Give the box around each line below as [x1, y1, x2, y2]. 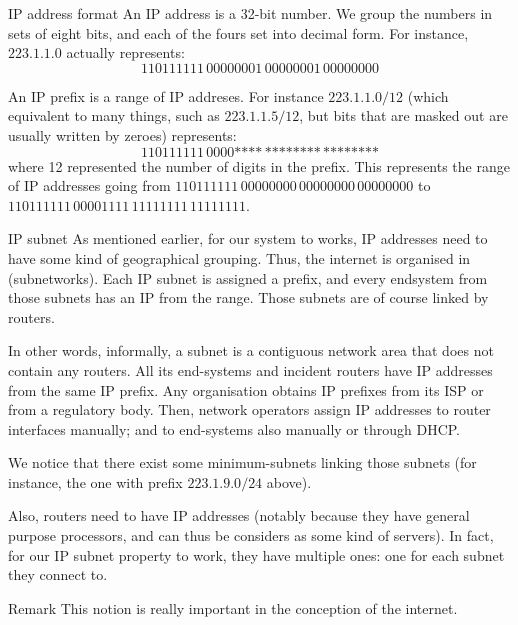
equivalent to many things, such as [8, 105, 220, 126]
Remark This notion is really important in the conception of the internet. [8, 597, 458, 618]
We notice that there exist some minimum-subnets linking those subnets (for [8, 452, 477, 473]
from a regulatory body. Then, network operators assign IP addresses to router [8, 399, 491, 420]
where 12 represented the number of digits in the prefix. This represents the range [8, 155, 510, 176]
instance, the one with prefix [8, 471, 183, 492]
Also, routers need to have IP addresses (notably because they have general [8, 505, 470, 526]
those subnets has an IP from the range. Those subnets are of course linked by [8, 287, 489, 308]
